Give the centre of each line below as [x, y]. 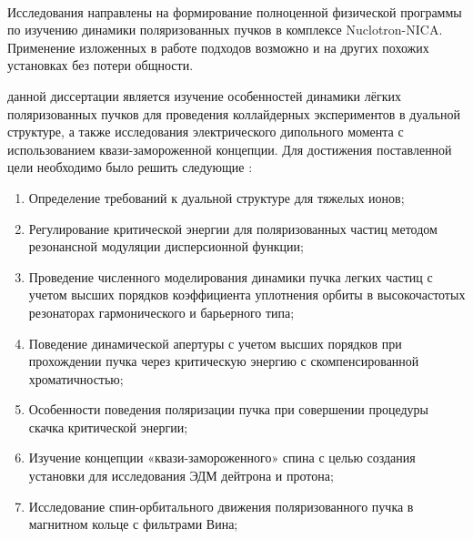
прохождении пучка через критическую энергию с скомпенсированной [224, 361]
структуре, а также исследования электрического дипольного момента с [206, 132]
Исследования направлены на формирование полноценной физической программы [235, 11]
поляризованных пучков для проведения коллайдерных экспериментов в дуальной [234, 113]
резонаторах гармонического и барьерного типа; [161, 312]
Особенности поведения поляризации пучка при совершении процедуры [228, 409]
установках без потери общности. [101, 65]
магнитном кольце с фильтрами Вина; [133, 524]
